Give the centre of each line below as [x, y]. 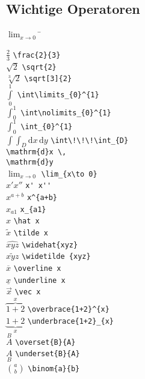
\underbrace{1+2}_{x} [70, 322]
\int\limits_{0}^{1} [58, 95]
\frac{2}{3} [37, 55]
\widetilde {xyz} [56, 257]
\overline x [37, 269]
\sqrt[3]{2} [48, 79]
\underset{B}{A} [48, 354]
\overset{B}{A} [45, 342]
